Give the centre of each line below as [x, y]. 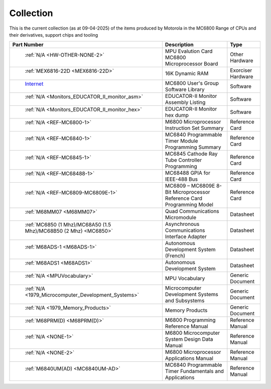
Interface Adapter [186, 237]
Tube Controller [183, 160]
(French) [175, 256]
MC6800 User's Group [192, 83]
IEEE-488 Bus [181, 179]
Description [179, 45]
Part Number [28, 45]
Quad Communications [192, 211]
